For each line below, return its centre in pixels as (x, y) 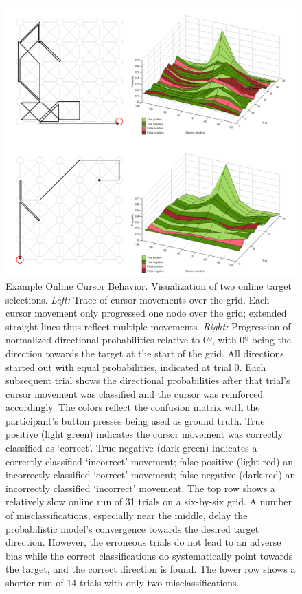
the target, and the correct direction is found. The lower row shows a (151, 569)
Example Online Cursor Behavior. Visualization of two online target (149, 285)
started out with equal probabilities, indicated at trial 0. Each (136, 367)
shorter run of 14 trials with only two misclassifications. (123, 583)
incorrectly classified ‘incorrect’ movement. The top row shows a (140, 488)
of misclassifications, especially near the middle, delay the (127, 515)
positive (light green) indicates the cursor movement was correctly (144, 434)
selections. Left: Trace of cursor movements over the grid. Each (138, 299)
